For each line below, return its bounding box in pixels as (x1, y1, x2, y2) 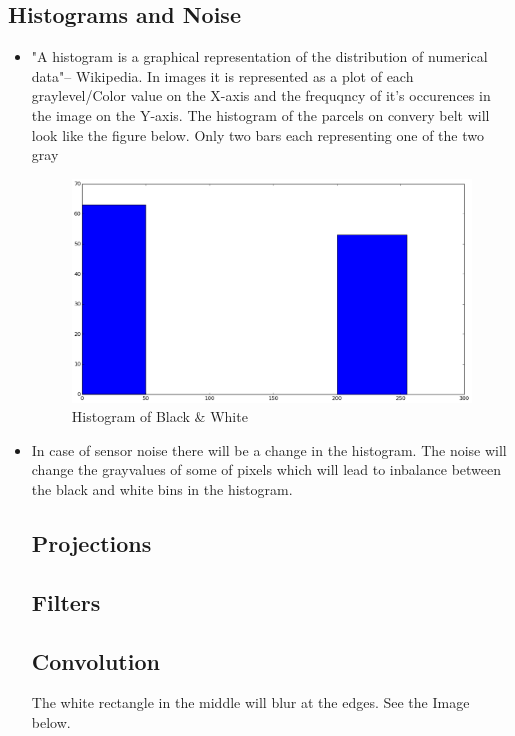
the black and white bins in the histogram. (31, 479, 293, 500)
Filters (31, 586, 101, 617)
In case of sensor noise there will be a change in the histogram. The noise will (31, 439, 507, 460)
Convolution (31, 645, 160, 676)
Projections (31, 528, 152, 559)
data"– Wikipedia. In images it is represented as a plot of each (31, 65, 414, 86)
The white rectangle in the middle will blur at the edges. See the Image (31, 692, 470, 713)
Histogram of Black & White (71, 406, 248, 427)
